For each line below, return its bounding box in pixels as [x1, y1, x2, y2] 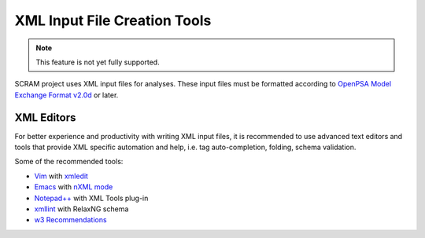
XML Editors [14, 111, 76, 124]
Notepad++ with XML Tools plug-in [34, 193, 149, 203]
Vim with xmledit [34, 171, 88, 181]
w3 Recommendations [34, 215, 107, 225]
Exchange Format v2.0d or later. [14, 90, 119, 100]
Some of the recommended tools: [14, 157, 124, 167]
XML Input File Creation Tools [14, 12, 212, 29]
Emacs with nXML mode [34, 182, 113, 192]
